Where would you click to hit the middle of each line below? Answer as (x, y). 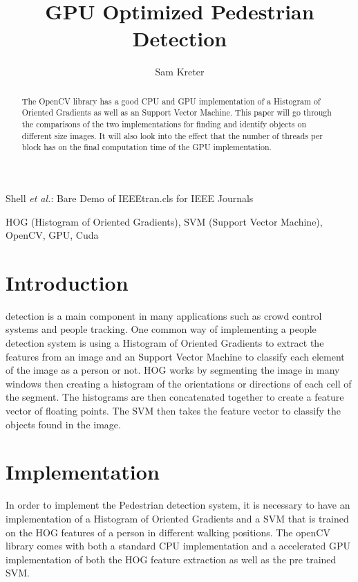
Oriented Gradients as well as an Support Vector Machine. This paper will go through (177, 112)
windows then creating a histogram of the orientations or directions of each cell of (179, 383)
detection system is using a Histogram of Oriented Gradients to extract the (165, 343)
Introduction (67, 282)
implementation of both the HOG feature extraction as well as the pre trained (171, 559)
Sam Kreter (180, 72)
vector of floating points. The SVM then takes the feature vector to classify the (173, 411)
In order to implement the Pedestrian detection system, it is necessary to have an (178, 505)
